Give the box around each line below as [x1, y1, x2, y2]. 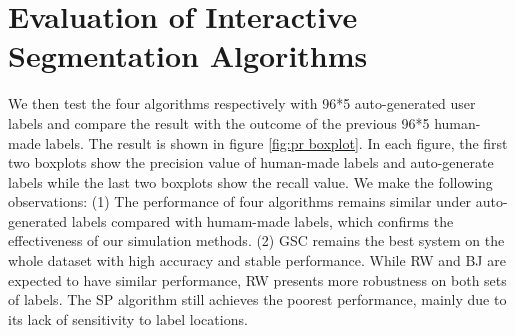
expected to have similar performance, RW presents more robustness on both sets [8, 269, 507, 290]
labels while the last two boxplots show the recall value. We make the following [8, 171, 493, 192]
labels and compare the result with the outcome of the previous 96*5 [8, 112, 430, 133]
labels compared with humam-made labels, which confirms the [71, 210, 454, 231]
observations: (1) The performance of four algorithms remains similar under [8, 191, 472, 212]
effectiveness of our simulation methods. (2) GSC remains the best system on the [8, 230, 505, 251]
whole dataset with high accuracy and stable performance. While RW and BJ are [8, 250, 506, 271]
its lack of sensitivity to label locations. [8, 308, 248, 329]
